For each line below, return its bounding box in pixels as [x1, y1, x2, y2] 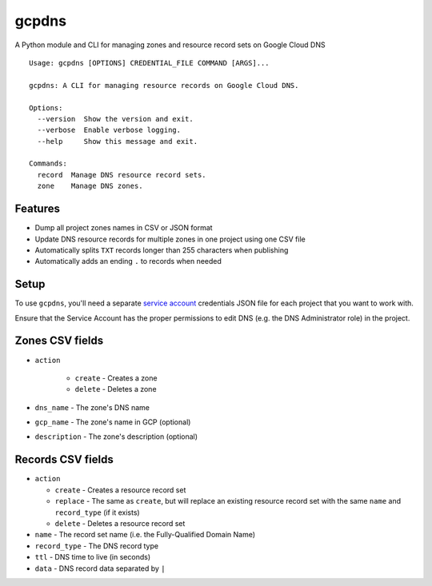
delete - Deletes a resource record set [54, 518, 186, 528]
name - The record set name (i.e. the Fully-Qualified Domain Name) [34, 530, 256, 540]
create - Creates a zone [74, 373, 158, 383]
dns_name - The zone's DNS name [34, 402, 150, 412]
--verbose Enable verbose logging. [37, 126, 182, 135]
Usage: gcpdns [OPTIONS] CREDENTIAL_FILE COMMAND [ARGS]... [29, 58, 270, 67]
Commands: [29, 159, 67, 168]
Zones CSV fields [14, 334, 104, 348]
